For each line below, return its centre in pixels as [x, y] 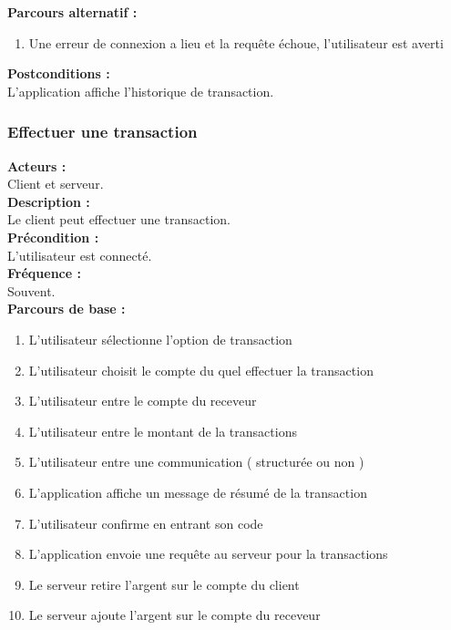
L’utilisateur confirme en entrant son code [146, 523]
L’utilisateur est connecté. [80, 255]
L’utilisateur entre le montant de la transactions [163, 431]
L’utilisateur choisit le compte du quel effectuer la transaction [201, 370]
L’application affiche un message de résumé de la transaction [198, 492]
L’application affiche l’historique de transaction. [141, 91]
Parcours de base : [67, 309]
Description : [49, 201]
